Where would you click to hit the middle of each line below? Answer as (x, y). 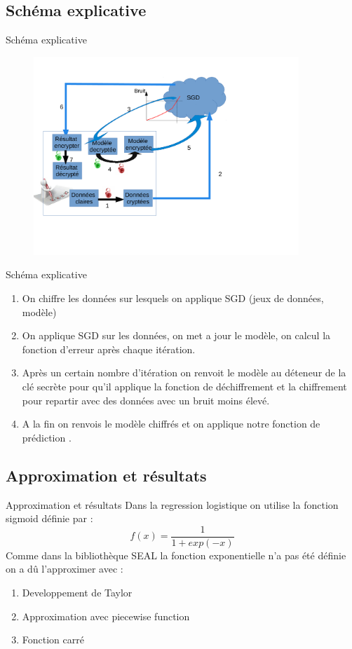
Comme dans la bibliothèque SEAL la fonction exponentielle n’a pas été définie (176, 555)
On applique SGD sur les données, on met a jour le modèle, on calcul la (176, 335)
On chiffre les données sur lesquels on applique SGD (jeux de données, (173, 298)
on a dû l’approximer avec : (65, 569)
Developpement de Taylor (77, 593)
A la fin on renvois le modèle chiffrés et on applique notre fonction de (171, 424)
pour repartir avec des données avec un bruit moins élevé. (146, 400)
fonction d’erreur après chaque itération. (109, 349)
